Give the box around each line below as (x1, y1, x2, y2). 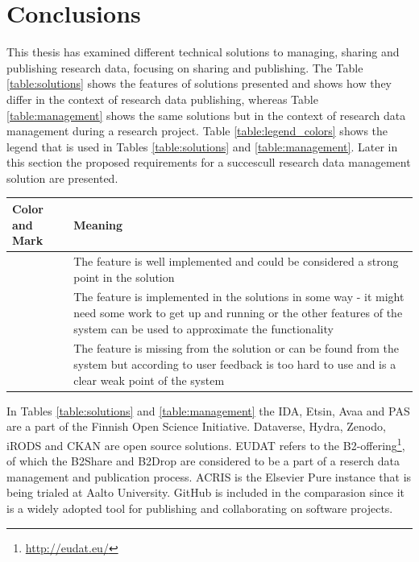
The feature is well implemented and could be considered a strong (73, 253, 399, 269)
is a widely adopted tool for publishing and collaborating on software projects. (6, 499, 393, 516)
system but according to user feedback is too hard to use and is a (73, 356, 396, 373)
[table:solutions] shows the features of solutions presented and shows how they (6, 75, 392, 92)
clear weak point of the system (73, 371, 225, 388)
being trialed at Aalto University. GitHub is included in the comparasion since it (6, 484, 405, 501)
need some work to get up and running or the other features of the (73, 304, 403, 321)
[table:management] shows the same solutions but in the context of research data (6, 106, 406, 123)
